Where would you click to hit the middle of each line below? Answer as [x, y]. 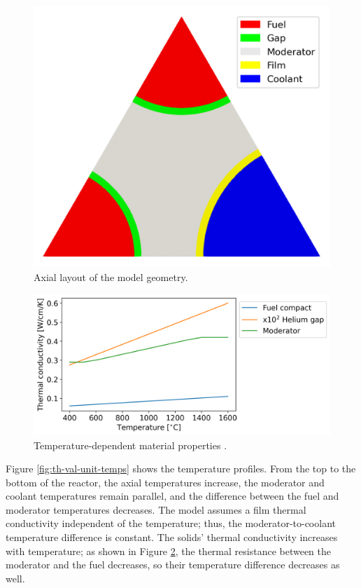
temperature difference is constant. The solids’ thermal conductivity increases [172, 537]
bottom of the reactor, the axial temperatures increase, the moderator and [165, 482]
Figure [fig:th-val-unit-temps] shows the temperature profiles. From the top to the [181, 469]
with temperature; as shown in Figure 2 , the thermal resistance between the [168, 551]
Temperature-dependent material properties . [130, 445]
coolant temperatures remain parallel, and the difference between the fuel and [172, 496]
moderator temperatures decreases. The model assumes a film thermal [156, 509]
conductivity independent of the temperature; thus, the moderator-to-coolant [171, 523]
